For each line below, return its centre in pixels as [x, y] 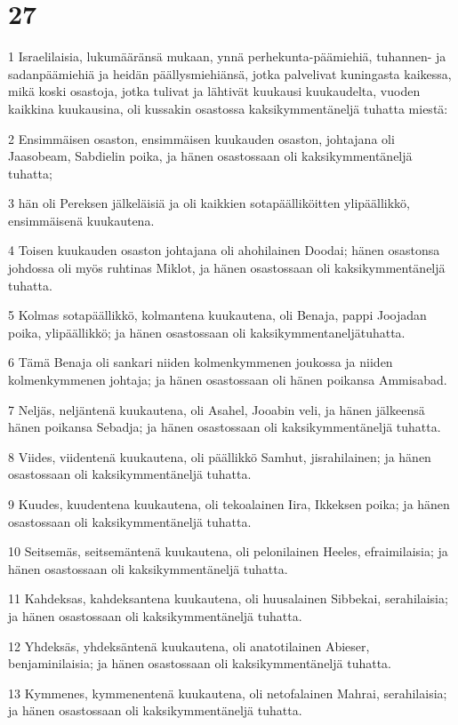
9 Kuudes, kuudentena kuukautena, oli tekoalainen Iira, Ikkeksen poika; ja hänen [229, 504]
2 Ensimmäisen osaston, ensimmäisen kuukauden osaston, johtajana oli [201, 138]
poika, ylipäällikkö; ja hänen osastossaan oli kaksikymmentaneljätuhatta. [207, 332]
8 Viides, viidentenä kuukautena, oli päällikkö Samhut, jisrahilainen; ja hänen [220, 456]
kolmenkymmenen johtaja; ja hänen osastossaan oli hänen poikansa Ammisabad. [228, 380]
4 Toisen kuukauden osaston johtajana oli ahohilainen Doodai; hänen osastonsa [224, 250]
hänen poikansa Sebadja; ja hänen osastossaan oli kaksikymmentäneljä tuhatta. [225, 427]
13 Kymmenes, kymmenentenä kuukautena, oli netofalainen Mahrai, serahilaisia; [228, 693]
